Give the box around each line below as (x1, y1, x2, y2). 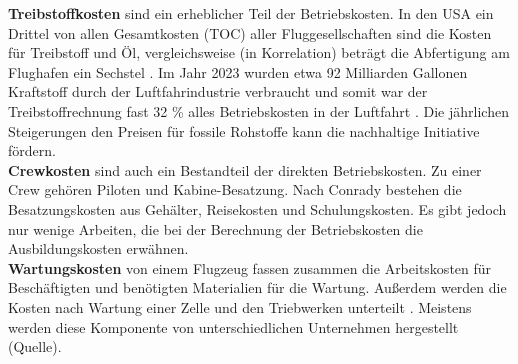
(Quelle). (8, 336, 62, 357)
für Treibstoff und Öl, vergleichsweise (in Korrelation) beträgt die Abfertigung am (8, 42, 510, 63)
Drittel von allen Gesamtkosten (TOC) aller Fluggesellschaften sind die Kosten (8, 22, 492, 43)
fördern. (8, 140, 56, 161)
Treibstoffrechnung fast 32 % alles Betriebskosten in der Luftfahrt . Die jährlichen (8, 100, 509, 121)
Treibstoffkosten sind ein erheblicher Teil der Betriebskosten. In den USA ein (8, 3, 494, 23)
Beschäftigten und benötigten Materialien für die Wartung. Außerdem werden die (8, 277, 507, 298)
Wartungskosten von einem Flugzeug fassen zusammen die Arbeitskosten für (8, 257, 492, 278)
